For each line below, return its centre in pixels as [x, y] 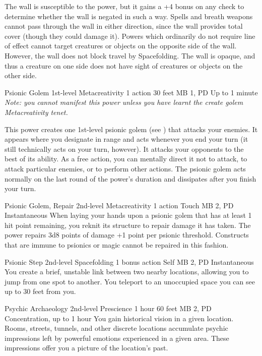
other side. [21, 75]
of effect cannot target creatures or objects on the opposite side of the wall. [121, 46]
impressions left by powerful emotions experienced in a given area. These [117, 338]
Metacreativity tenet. [36, 112]
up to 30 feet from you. [40, 291]
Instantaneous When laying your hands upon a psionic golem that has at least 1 [128, 215]
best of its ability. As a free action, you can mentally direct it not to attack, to [126, 159]
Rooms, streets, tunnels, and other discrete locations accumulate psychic [116, 328]
